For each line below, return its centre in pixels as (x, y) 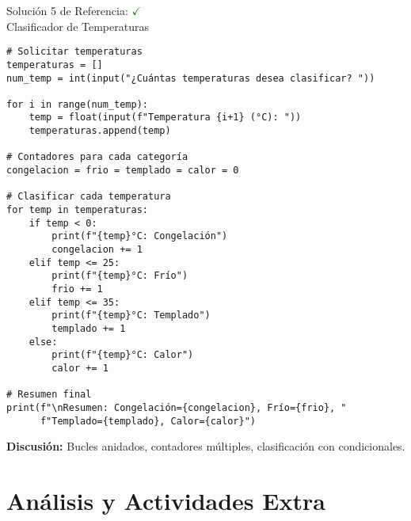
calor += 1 (80, 368)
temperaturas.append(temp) (100, 131)
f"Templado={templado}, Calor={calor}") (148, 421)
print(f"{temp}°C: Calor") (123, 355)
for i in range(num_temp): (77, 104)
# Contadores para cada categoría (97, 157)
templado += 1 (89, 328)
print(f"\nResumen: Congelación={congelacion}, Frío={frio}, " (177, 407)
